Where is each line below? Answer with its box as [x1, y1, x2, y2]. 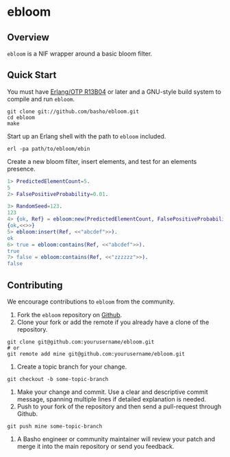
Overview [7, 32, 50, 43]
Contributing [7, 279, 63, 291]
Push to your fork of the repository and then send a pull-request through [16, 402, 222, 410]
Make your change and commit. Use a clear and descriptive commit [16, 388, 209, 396]
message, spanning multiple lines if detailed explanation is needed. [16, 395, 207, 403]
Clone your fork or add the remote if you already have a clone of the [16, 318, 209, 326]
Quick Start [7, 69, 57, 81]
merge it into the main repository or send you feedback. [16, 443, 175, 450]
